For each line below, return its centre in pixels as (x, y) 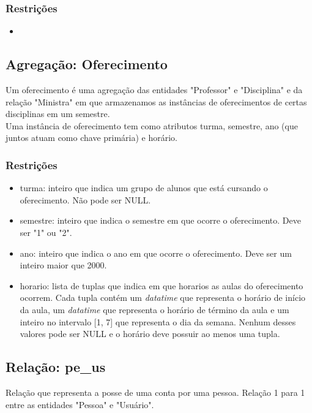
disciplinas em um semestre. (58, 114)
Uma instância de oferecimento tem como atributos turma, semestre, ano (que (152, 125)
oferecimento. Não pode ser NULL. (85, 199)
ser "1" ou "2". (46, 232)
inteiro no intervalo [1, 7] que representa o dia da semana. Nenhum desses (158, 321)
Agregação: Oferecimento (87, 64)
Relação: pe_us (56, 367)
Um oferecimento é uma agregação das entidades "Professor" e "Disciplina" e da (154, 90)
